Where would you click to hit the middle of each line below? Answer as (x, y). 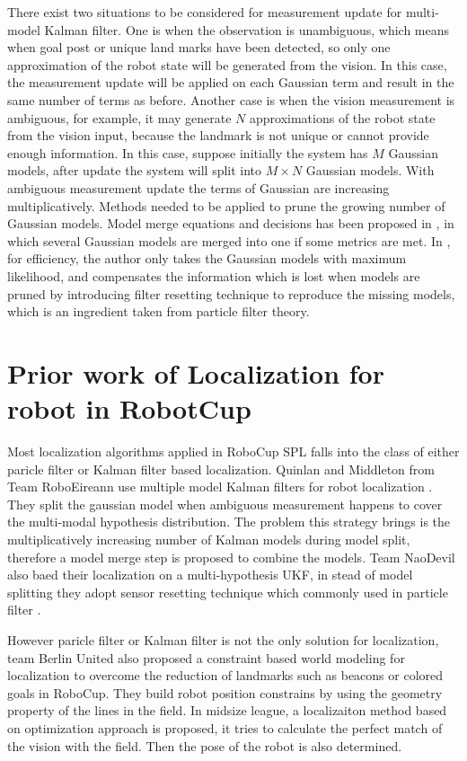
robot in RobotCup (129, 408)
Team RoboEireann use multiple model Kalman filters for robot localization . (220, 487)
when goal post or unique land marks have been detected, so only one (199, 47)
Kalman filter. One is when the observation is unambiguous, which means (247, 29)
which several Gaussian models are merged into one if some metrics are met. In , (229, 240)
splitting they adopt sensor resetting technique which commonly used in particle (228, 592)
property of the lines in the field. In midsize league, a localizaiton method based (227, 710)
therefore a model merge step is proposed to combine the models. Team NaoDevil (231, 557)
